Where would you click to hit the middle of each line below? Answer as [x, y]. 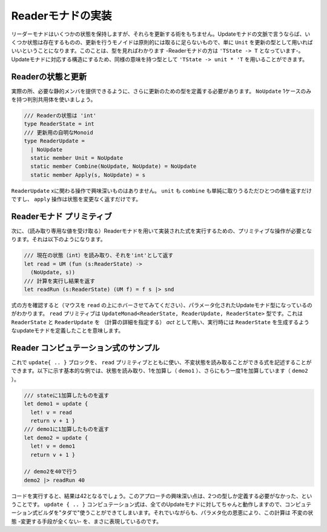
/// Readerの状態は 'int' [60, 115]
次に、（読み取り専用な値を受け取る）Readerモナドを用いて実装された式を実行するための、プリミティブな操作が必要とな [161, 231]
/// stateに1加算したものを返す [66, 395]
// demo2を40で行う [51, 472]
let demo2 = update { [56, 437]
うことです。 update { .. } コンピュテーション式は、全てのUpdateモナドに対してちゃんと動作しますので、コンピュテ [161, 504]
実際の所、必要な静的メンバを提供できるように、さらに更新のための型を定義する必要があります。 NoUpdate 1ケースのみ [161, 91]
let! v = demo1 [53, 446]
